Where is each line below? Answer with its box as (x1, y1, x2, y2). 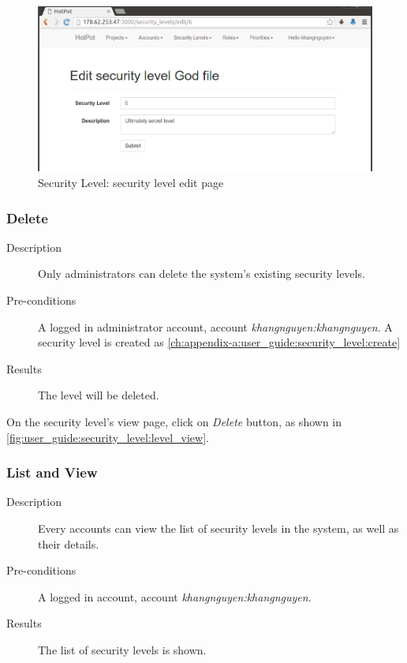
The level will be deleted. (38, 387, 159, 403)
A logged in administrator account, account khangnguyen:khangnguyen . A (38, 318, 393, 335)
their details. (38, 535, 99, 552)
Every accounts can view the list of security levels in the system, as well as (38, 520, 399, 537)
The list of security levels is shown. (38, 642, 207, 657)
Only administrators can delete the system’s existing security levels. (38, 265, 365, 282)
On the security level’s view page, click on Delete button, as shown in (6, 414, 342, 430)
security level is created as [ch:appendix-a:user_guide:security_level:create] (38, 334, 401, 350)
